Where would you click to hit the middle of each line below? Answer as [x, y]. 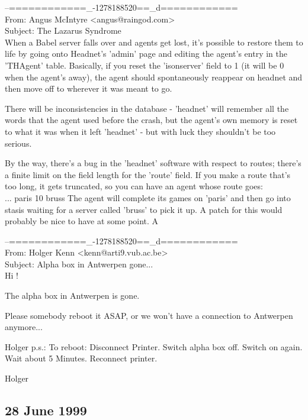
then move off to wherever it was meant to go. [89, 88]
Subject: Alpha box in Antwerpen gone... [79, 264]
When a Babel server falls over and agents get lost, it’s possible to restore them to [154, 42]
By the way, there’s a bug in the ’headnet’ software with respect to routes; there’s [153, 163]
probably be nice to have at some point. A [82, 221]
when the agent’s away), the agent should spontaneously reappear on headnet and [154, 77]
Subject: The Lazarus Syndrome [63, 30]
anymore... [24, 327]
